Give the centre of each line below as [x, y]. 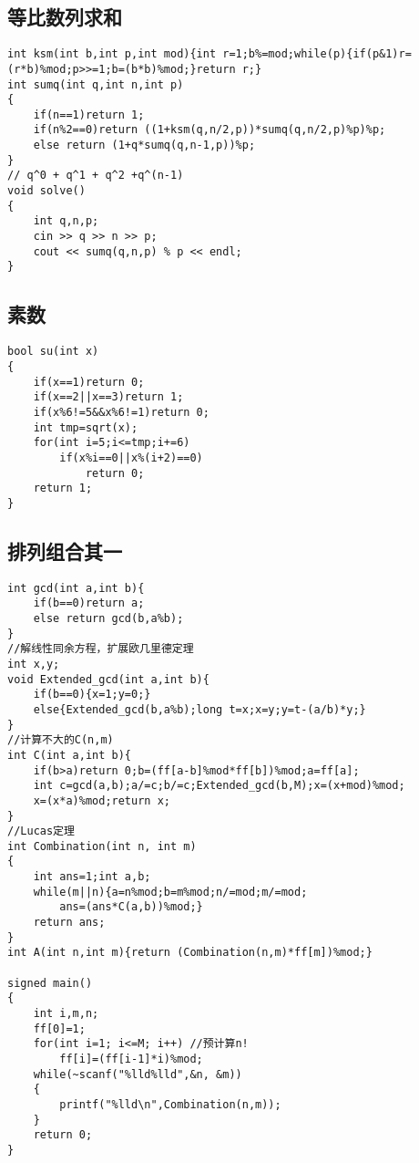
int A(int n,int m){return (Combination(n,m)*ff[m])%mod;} [190, 953]
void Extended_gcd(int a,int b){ [108, 679]
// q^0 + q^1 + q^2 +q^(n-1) [96, 176]
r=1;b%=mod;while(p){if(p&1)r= [317, 54]
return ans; [69, 923]
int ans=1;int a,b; [92, 877]
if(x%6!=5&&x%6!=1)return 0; [121, 412]
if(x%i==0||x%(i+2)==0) [131, 457]
